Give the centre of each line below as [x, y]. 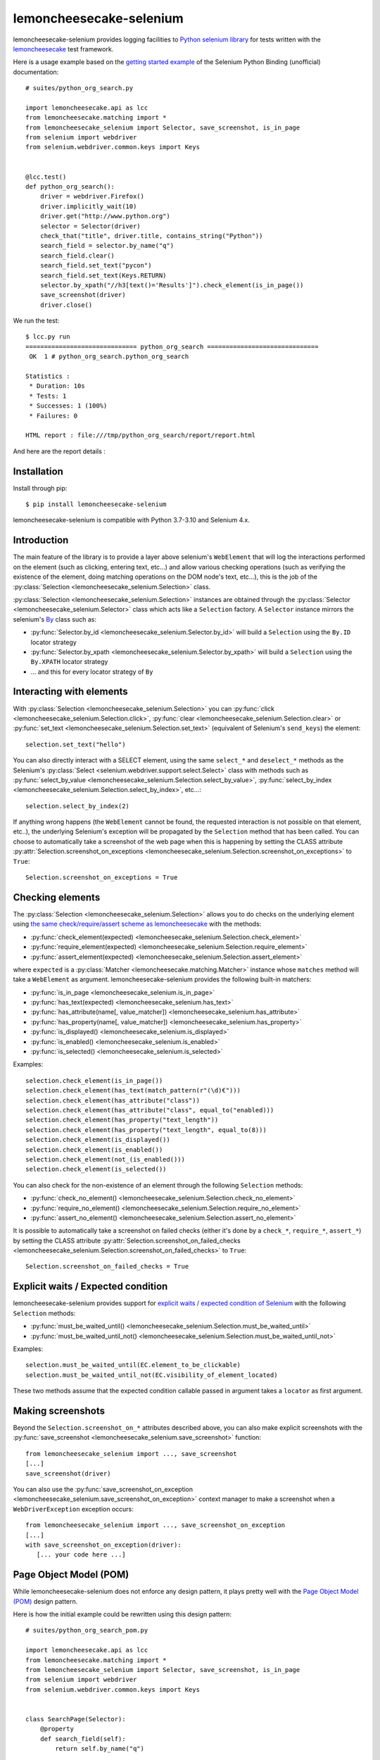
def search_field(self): [83, 1739]
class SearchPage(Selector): [76, 1719]
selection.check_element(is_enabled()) [94, 1150]
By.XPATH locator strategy [69, 662]
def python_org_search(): [70, 187]
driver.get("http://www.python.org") [105, 216]
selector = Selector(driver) [90, 226]
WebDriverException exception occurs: [73, 1509]
